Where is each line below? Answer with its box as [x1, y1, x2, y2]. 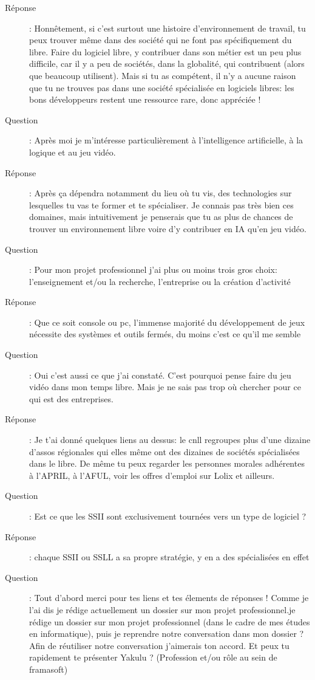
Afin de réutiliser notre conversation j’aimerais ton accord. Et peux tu [29, 639, 290, 651]
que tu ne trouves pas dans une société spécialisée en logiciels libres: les [29, 81, 294, 94]
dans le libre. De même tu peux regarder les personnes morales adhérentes [29, 457, 305, 470]
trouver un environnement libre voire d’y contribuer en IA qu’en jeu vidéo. [29, 222, 307, 235]
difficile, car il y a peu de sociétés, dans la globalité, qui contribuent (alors [29, 57, 305, 70]
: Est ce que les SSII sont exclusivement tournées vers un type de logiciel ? [29, 510, 307, 522]
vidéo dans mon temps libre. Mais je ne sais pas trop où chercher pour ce [29, 380, 301, 393]
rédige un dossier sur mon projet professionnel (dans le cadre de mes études [29, 615, 310, 628]
